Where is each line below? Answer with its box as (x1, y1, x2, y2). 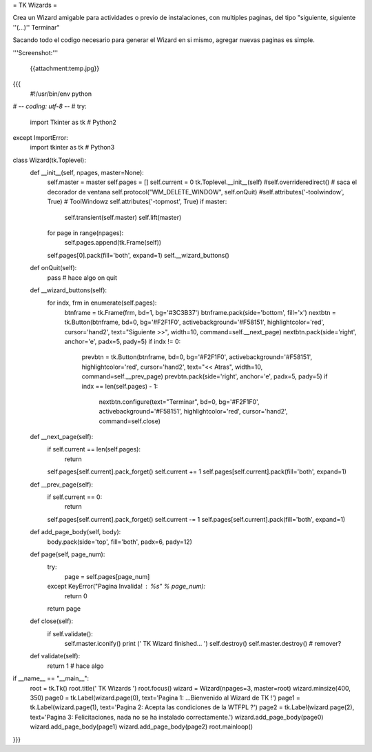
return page (47, 604, 81, 613)
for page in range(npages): (47, 229, 124, 237)
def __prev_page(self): (30, 480, 93, 489)
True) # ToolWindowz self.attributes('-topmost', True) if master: (47, 197, 227, 206)
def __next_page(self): (30, 433, 94, 441)
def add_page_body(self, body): (30, 528, 121, 536)
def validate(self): (30, 652, 81, 660)
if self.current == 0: (47, 493, 103, 501)
